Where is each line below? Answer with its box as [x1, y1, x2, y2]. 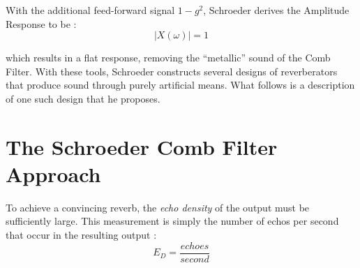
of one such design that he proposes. [6, 91, 160, 105]
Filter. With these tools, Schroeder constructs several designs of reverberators [6, 64, 338, 78]
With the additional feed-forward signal [6, 3, 175, 17]
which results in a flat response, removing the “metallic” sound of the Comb [6, 50, 331, 65]
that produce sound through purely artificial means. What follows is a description [6, 77, 355, 92]
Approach [6, 159, 101, 188]
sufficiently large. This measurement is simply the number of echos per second [6, 214, 339, 228]
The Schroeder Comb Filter [6, 132, 278, 161]
